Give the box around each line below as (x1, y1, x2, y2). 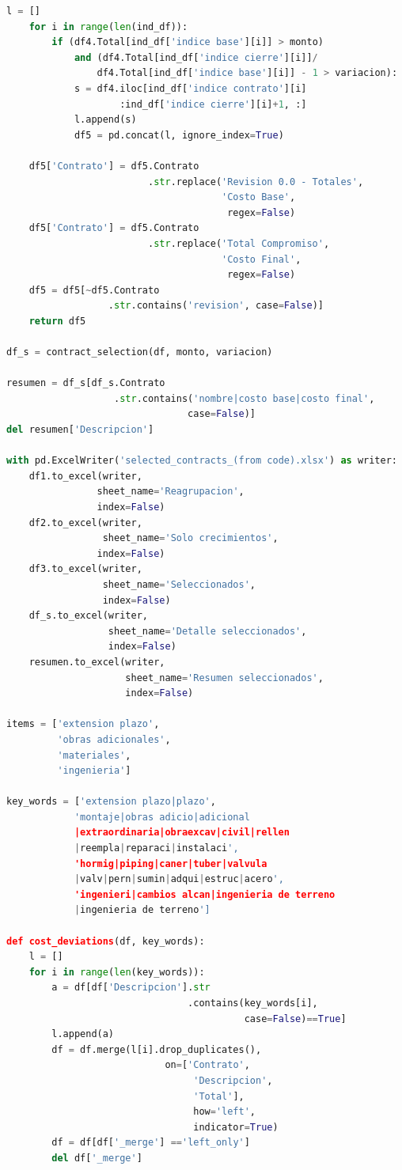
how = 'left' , (193, 1106, 256, 1118)
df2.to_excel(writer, (28, 517, 142, 528)
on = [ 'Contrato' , (165, 1059, 250, 1071)
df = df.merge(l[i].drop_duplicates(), (51, 1043, 262, 1055)
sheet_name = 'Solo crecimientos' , (102, 532, 279, 544)
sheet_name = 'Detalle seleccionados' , (108, 625, 307, 637)
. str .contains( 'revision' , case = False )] (108, 300, 324, 312)
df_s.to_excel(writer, (28, 610, 148, 622)
